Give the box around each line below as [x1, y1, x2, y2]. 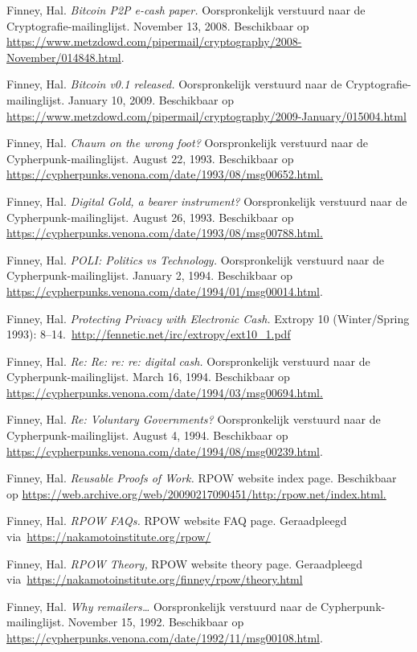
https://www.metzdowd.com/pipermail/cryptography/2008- [6, 33, 302, 50]
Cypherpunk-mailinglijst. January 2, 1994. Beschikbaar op [6, 267, 293, 284]
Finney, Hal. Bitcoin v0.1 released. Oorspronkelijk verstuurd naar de [6, 76, 342, 92]
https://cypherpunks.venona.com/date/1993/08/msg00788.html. [6, 224, 323, 241]
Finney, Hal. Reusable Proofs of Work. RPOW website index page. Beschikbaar [6, 470, 397, 486]
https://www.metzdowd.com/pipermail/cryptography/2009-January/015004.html [6, 107, 407, 124]
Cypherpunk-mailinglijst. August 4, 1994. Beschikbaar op [6, 427, 288, 444]
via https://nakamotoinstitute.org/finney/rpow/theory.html [6, 571, 303, 588]
